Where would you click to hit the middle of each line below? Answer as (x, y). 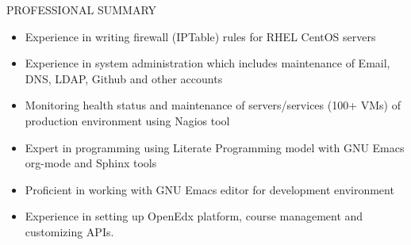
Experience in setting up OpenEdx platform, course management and (194, 216)
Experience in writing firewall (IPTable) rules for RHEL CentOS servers (200, 36)
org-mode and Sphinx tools (91, 163)
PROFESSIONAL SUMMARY (82, 10)
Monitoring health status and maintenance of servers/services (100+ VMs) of (213, 105)
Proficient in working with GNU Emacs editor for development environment (209, 189)
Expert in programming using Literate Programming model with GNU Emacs (215, 147)
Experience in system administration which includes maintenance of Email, (207, 63)
